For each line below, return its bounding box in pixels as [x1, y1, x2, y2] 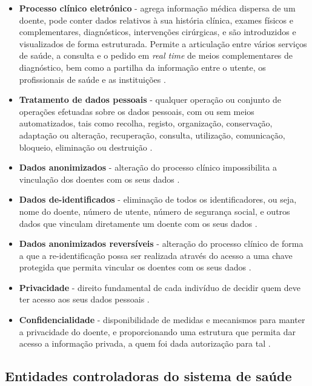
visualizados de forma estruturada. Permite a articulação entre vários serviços [19, 37, 307, 50]
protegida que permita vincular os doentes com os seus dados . [19, 261, 251, 273]
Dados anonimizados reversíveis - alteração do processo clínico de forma [19, 237, 304, 250]
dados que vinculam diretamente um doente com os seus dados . [19, 217, 257, 229]
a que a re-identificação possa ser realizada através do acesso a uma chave [19, 249, 293, 261]
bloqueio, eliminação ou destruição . [19, 140, 153, 153]
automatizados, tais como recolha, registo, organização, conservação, [19, 117, 273, 129]
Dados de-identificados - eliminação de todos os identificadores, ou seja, [19, 193, 297, 206]
